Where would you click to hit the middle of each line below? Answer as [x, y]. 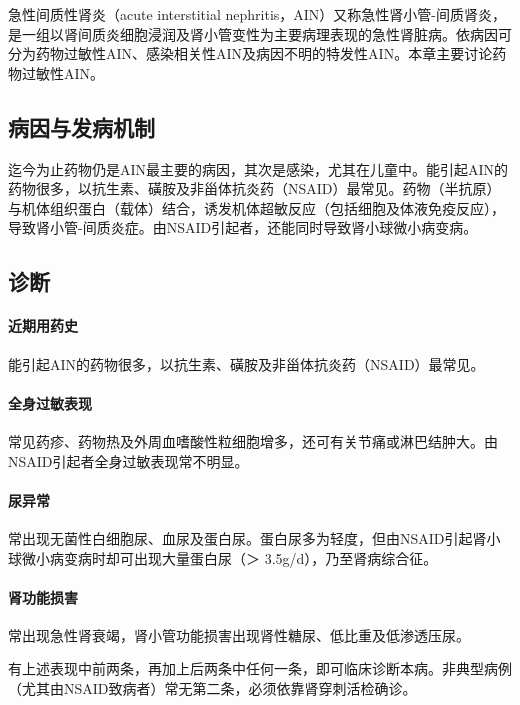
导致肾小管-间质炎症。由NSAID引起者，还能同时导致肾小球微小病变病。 [243, 227]
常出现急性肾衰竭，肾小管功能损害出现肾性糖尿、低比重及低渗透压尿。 [239, 634]
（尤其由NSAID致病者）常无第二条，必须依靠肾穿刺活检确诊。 [212, 688]
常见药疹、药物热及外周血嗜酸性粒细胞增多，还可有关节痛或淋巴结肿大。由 [253, 440]
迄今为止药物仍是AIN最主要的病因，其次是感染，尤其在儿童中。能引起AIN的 [258, 168]
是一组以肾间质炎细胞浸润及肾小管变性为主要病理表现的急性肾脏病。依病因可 [260, 33]
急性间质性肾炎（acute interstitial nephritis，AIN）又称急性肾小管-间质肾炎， [257, 14]
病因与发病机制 [81, 126]
